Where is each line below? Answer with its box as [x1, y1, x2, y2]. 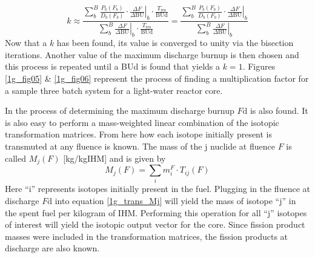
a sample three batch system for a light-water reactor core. [5, 84, 223, 96]
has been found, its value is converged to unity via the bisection [56, 36, 294, 49]
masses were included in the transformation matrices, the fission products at [5, 230, 288, 242]
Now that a [5, 36, 47, 49]
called [5, 151, 26, 164]
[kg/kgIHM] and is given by [63, 151, 166, 164]
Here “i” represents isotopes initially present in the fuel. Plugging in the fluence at [5, 182, 310, 195]
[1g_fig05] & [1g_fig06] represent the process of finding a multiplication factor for [5, 72, 309, 85]
